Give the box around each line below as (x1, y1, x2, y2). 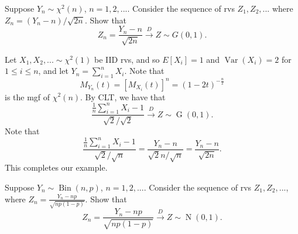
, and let (38, 65, 68, 77)
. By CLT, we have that (80, 90, 166, 103)
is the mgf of (5, 90, 50, 103)
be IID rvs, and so (94, 53, 160, 65)
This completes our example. (5, 161, 108, 174)
